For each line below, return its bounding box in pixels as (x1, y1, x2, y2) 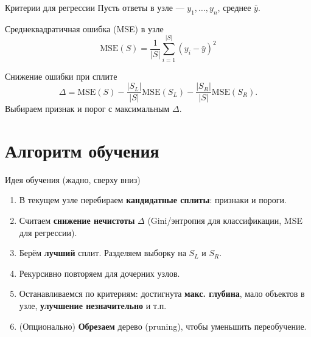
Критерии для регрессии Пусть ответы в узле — (5, 1, 184, 13)
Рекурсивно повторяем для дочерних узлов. (19, 266, 180, 279)
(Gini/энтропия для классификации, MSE (147, 214, 302, 227)
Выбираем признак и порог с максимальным (5, 102, 170, 115)
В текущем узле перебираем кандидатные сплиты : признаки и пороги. (19, 193, 287, 206)
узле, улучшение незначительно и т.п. (19, 299, 167, 312)
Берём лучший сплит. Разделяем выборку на (19, 246, 186, 259)
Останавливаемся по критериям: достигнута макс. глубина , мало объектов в (19, 287, 305, 300)
